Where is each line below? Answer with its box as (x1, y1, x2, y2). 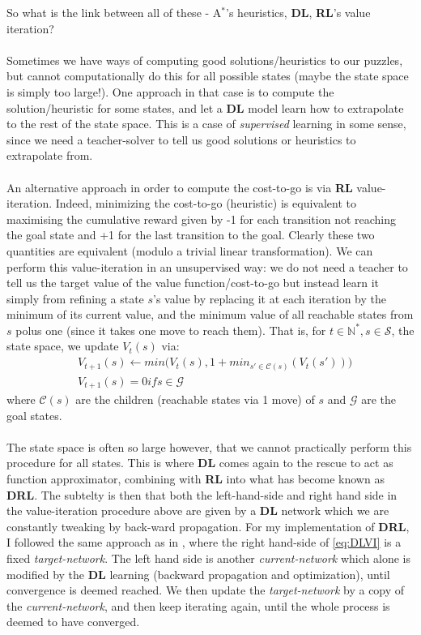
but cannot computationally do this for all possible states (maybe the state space (6, 67, 409, 84)
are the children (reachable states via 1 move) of (75, 391, 315, 408)
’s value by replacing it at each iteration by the (153, 290, 386, 307)
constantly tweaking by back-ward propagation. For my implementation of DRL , (6, 517, 410, 534)
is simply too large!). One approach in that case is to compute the (6, 83, 334, 100)
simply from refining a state (6, 290, 144, 307)
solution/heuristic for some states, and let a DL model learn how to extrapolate (6, 99, 404, 116)
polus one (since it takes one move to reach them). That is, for (15, 321, 326, 338)
